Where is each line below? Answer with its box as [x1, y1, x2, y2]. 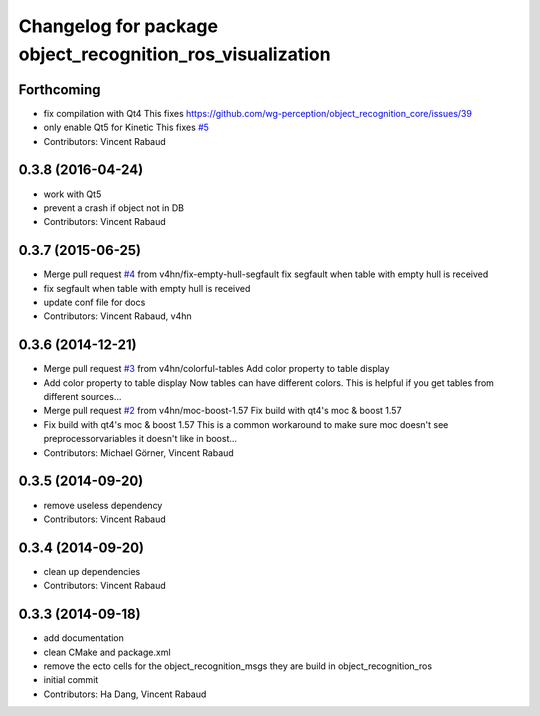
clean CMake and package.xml [43, 646, 171, 658]
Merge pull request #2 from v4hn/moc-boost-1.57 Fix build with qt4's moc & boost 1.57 [43, 405, 402, 417]
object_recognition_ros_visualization [18, 43, 331, 65]
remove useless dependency [43, 499, 163, 511]
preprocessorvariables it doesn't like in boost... [43, 433, 238, 445]
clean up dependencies [43, 565, 141, 577]
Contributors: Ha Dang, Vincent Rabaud [43, 688, 207, 700]
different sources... [43, 391, 122, 403]
